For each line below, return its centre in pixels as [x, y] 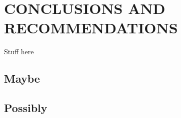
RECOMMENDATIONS [91, 28]
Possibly [26, 108]
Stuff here [19, 52]
